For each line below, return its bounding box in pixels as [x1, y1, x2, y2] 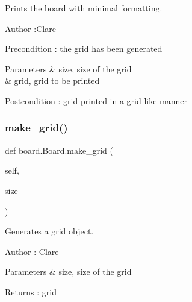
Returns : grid [5, 285, 57, 298]
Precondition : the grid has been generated [5, 42, 163, 55]
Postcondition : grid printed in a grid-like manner [5, 94, 188, 107]
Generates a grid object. [5, 225, 94, 238]
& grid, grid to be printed [5, 74, 100, 87]
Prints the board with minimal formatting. [5, 2, 163, 14]
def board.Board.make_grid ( [5, 143, 114, 156]
